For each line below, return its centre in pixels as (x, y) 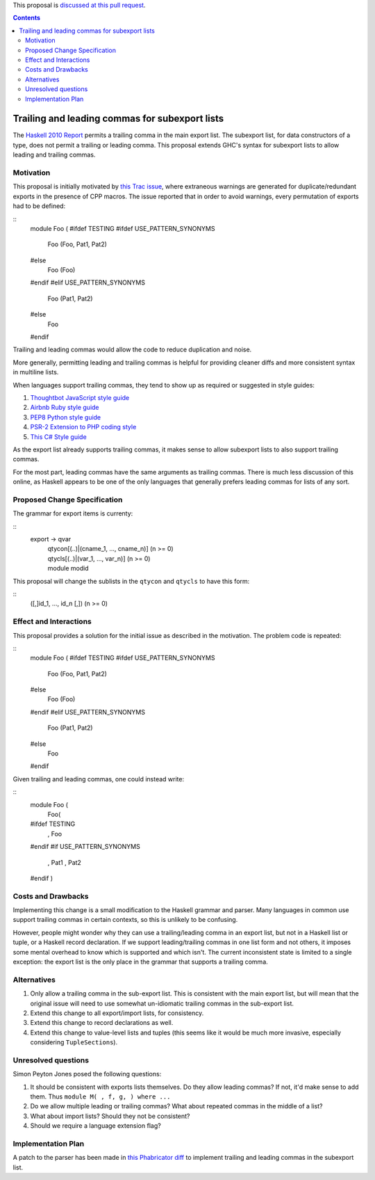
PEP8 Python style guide (66, 417)
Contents (27, 18)
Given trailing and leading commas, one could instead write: (98, 779)
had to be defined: (39, 206)
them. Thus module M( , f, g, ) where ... (100, 1097)
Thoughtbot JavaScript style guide (80, 397)
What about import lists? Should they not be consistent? (110, 1116)
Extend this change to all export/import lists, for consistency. (117, 1013)
